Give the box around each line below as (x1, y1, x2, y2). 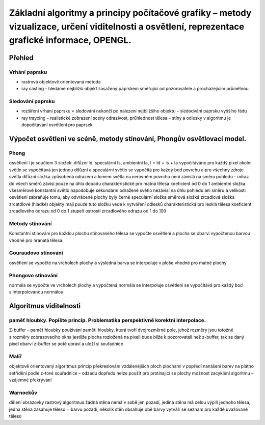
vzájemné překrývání (9, 377, 52, 383)
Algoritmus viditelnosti (9, 302, 81, 310)
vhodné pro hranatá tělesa (9, 237, 62, 243)
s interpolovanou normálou (9, 289, 64, 295)
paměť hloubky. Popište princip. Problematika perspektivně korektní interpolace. (9, 317, 206, 324)
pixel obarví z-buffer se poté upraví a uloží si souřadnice (9, 341, 124, 347)
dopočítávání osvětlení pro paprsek (21, 122, 93, 128)
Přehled (9, 53, 34, 62)
